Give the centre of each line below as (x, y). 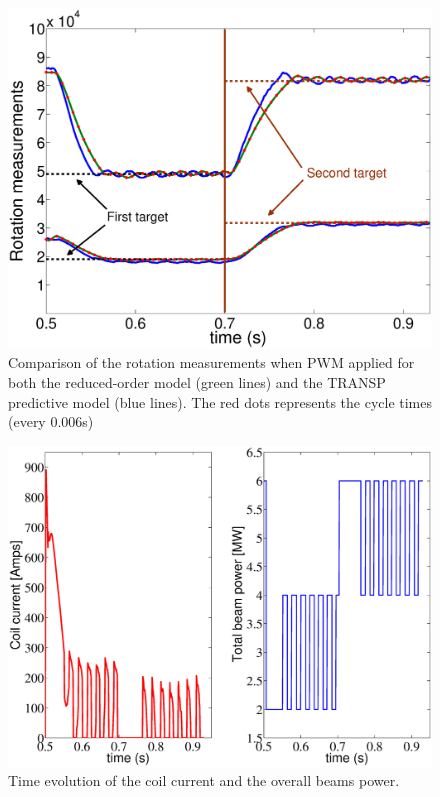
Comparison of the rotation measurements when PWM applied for (211, 362)
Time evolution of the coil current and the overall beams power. (204, 780)
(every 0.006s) (51, 421)
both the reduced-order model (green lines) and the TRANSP (197, 381)
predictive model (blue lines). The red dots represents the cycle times (220, 401)
